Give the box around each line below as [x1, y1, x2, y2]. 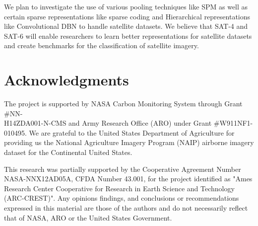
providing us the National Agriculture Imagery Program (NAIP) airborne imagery [4, 137, 254, 148]
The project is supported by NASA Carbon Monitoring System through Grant [4, 98, 243, 109]
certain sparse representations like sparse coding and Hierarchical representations [4, 11, 251, 21]
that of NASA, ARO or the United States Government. [4, 212, 172, 223]
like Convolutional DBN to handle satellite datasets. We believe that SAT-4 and [4, 21, 248, 31]
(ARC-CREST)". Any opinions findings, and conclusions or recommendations [4, 193, 239, 203]
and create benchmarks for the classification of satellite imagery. [4, 40, 199, 51]
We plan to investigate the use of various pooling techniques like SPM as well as [4, 1, 248, 11]
